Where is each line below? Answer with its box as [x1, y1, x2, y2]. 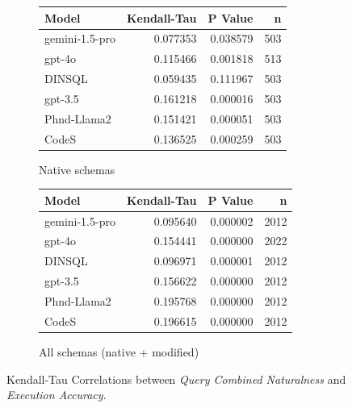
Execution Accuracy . [6, 386, 107, 403]
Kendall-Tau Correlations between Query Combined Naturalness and [6, 370, 346, 387]
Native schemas [39, 160, 115, 177]
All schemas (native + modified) [39, 343, 199, 360]
